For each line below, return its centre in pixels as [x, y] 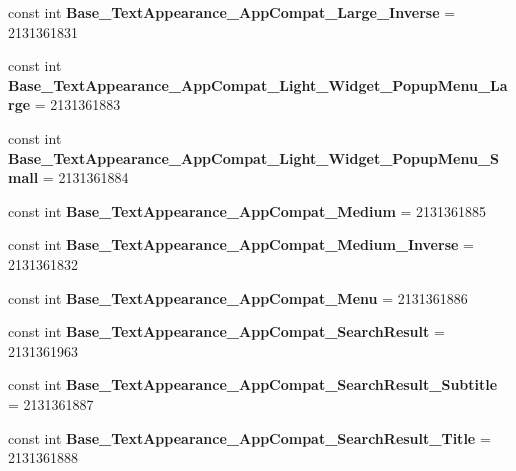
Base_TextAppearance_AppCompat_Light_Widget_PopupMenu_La [258, 84]
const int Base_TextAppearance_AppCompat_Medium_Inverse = [241, 244]
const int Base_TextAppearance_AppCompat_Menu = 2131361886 [238, 297]
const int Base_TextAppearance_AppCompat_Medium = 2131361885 [247, 210]
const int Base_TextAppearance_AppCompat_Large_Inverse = [232, 12]
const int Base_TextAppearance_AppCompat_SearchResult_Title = [249, 437]
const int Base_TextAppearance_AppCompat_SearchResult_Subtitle [253, 384]
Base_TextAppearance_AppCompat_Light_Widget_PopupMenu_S [254, 157]
